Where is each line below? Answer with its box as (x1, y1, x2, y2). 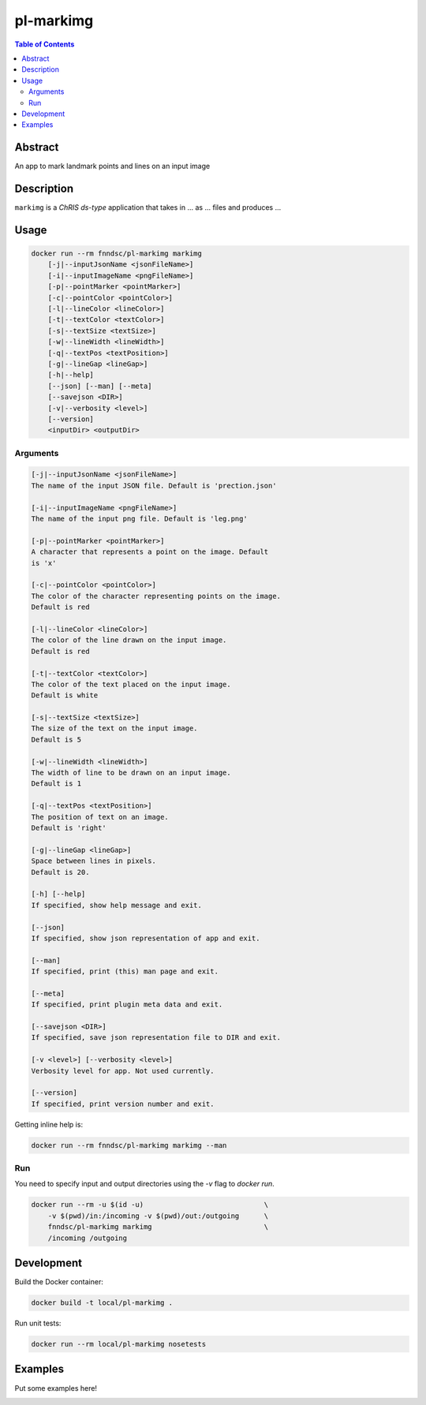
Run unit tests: (14, 1318, 62, 1328)
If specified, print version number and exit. (31, 1099, 215, 1108)
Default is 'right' (31, 823, 106, 832)
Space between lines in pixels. (31, 857, 157, 865)
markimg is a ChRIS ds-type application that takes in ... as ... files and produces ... (14, 203, 282, 212)
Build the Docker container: (14, 1277, 104, 1287)
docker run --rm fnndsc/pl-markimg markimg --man (31, 1141, 227, 1149)
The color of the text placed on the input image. (31, 679, 232, 689)
